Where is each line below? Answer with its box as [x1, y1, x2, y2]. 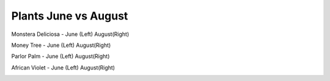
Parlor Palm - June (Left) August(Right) [11, 52, 110, 60]
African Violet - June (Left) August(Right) [11, 64, 116, 71]
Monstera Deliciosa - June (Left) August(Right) [11, 30, 130, 38]
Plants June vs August [11, 9, 128, 23]
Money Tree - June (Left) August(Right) [11, 41, 111, 49]
